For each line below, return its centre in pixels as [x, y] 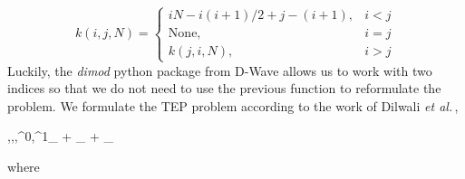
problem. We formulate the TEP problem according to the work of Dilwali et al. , [233, 105]
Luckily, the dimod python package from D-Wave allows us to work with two [220, 70]
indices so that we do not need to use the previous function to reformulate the [224, 88]
